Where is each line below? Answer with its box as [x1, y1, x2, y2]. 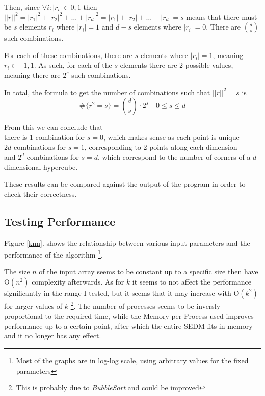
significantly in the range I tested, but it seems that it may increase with [4, 287, 231, 298]
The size [4, 266, 30, 277]
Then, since [4, 2, 40, 12]
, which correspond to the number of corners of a [97, 151, 251, 162]
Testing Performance [4, 213, 116, 229]
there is [4, 131, 28, 142]
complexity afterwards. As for [32, 276, 124, 287]
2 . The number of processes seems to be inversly [70, 299, 221, 311]
